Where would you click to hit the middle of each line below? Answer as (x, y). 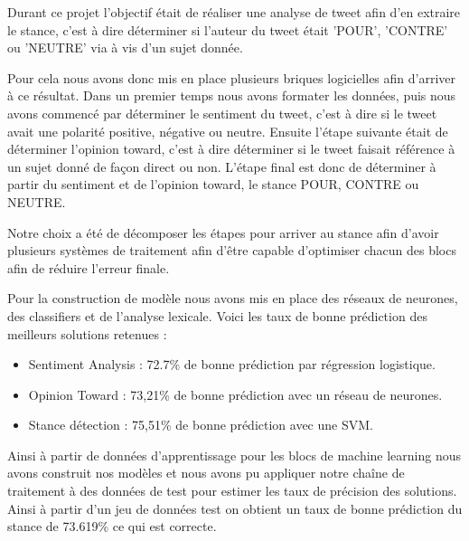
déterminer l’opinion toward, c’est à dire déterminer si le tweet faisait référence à (231, 149)
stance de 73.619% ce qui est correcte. (112, 526)
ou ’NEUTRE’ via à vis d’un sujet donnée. (125, 47)
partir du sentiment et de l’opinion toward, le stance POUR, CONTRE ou (213, 184)
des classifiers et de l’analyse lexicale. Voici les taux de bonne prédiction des (217, 315)
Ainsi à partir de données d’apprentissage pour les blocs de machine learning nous (234, 455)
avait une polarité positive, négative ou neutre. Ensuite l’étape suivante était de (228, 131)
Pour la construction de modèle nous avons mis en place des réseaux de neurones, (233, 298)
